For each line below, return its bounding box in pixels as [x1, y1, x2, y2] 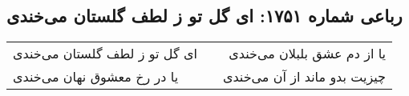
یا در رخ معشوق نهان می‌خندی [13, 67, 179, 86]
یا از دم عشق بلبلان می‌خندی [229, 44, 387, 63]
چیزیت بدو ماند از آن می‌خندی [222, 67, 387, 86]
